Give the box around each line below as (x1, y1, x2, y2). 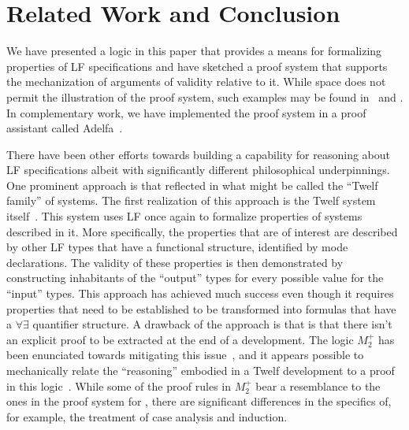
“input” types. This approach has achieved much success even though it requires (6, 285, 394, 302)
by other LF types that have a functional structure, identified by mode (6, 239, 348, 255)
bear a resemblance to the (255, 377, 381, 394)
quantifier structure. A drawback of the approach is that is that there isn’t (32, 316, 392, 332)
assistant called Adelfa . (6, 120, 123, 136)
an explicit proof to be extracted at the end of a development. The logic (6, 331, 354, 347)
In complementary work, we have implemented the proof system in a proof (6, 104, 366, 120)
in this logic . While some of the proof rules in (6, 377, 231, 394)
